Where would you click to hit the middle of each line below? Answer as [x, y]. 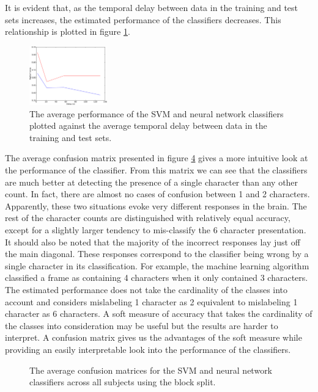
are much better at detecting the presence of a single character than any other [152, 182]
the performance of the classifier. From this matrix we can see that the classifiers [156, 170]
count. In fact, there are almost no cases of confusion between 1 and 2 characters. [157, 194]
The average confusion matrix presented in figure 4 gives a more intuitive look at [157, 158]
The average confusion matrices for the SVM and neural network [151, 370]
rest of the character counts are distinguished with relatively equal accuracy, [148, 218]
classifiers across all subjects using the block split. [123, 382]
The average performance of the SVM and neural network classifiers [157, 113]
